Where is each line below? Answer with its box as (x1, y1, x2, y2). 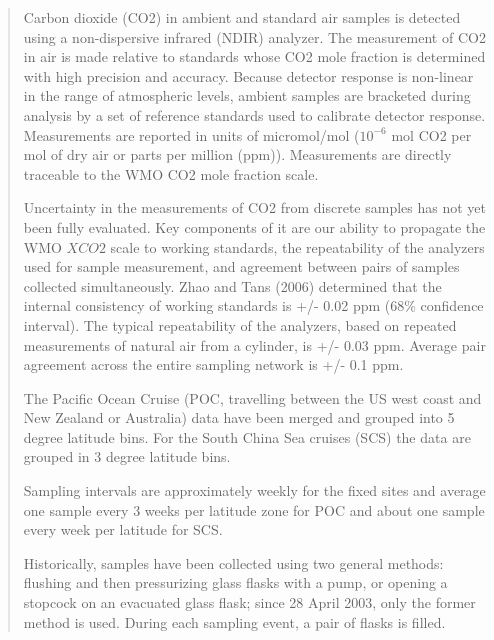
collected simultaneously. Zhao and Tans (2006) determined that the (23, 275, 442, 296)
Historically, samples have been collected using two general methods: (23, 552, 444, 573)
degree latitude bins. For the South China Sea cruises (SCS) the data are (23, 426, 471, 447)
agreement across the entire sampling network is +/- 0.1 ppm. (23, 354, 404, 375)
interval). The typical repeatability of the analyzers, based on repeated (23, 314, 457, 335)
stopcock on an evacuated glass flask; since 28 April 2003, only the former (23, 592, 476, 613)
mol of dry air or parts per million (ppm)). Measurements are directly (23, 144, 452, 165)
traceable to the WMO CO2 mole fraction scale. (23, 163, 319, 184)
